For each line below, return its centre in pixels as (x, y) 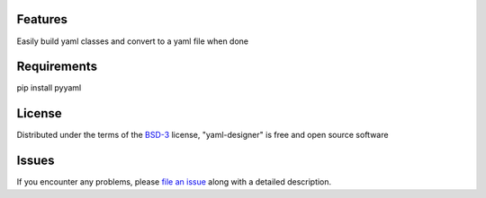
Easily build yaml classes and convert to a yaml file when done (133, 41)
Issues (36, 161)
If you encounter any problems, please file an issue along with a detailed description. (174, 182)
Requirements (57, 67)
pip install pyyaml (49, 88)
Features (42, 19)
